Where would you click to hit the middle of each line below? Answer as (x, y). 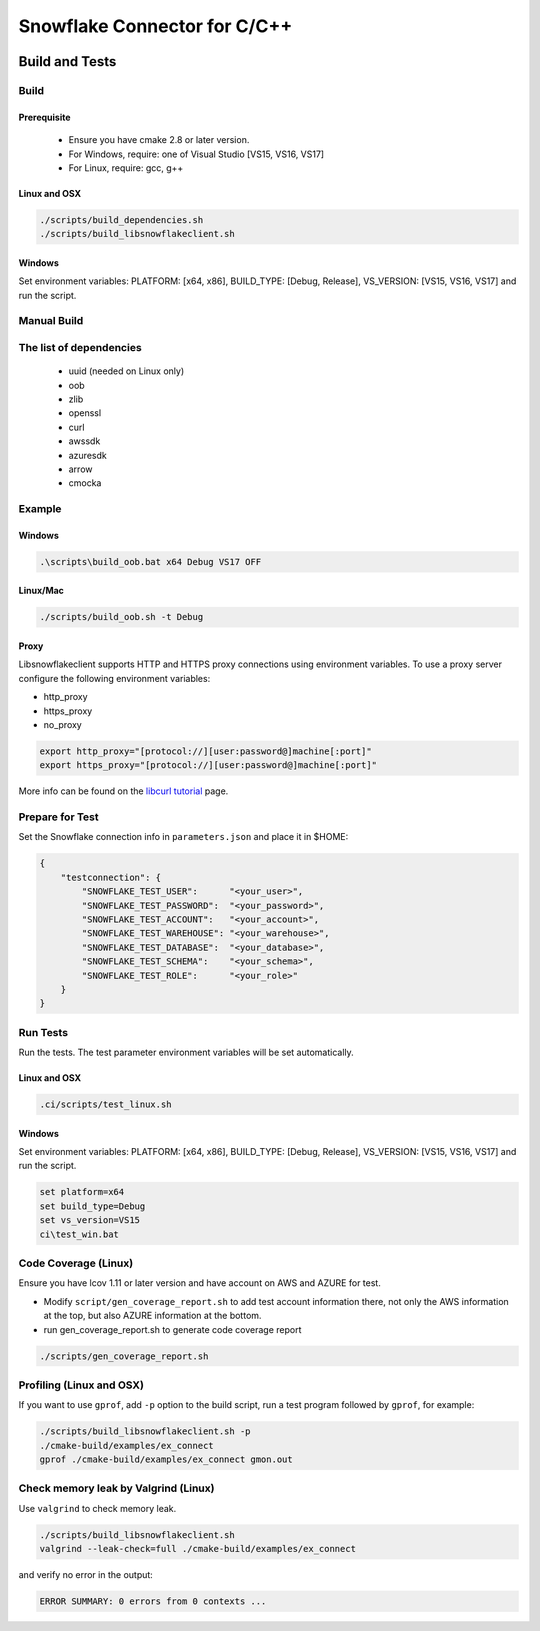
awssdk (84, 441)
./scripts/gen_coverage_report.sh (124, 1356)
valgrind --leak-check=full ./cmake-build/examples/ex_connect (198, 1549)
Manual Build (51, 321)
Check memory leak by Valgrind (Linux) (116, 1488)
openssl (85, 413)
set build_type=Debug (92, 1206)
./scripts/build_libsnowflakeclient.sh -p (145, 1431)
